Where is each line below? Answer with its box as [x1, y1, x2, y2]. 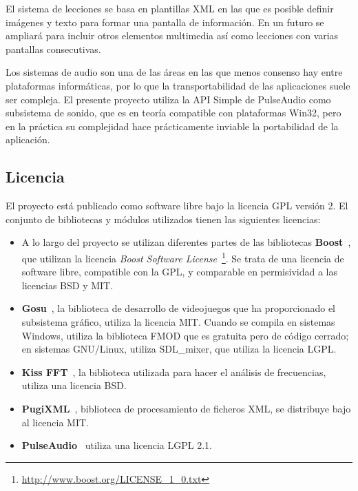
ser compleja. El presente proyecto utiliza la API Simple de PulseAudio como [6, 92, 331, 106]
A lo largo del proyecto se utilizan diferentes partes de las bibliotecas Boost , [21, 235, 351, 249]
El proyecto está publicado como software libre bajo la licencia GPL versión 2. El [6, 198, 348, 213]
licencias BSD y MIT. [21, 278, 114, 292]
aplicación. [6, 132, 50, 147]
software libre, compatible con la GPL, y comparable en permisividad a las [21, 264, 338, 279]
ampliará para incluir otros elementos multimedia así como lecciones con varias [6, 28, 339, 43]
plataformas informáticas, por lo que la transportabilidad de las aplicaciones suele [6, 78, 350, 92]
